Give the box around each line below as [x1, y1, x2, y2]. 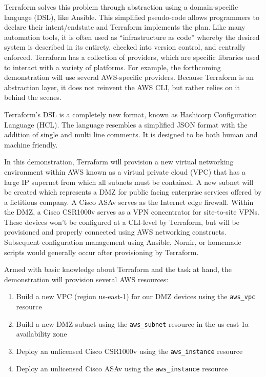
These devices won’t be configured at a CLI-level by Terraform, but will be [4, 216, 239, 227]
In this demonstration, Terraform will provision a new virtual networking [4, 156, 234, 167]
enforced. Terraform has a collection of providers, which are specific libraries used [4, 51, 260, 62]
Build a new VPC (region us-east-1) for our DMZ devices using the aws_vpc [16, 291, 256, 302]
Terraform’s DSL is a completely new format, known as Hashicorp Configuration [4, 109, 257, 119]
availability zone [16, 328, 67, 339]
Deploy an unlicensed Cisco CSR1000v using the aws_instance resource [16, 345, 243, 356]
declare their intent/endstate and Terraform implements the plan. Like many [4, 22, 245, 32]
